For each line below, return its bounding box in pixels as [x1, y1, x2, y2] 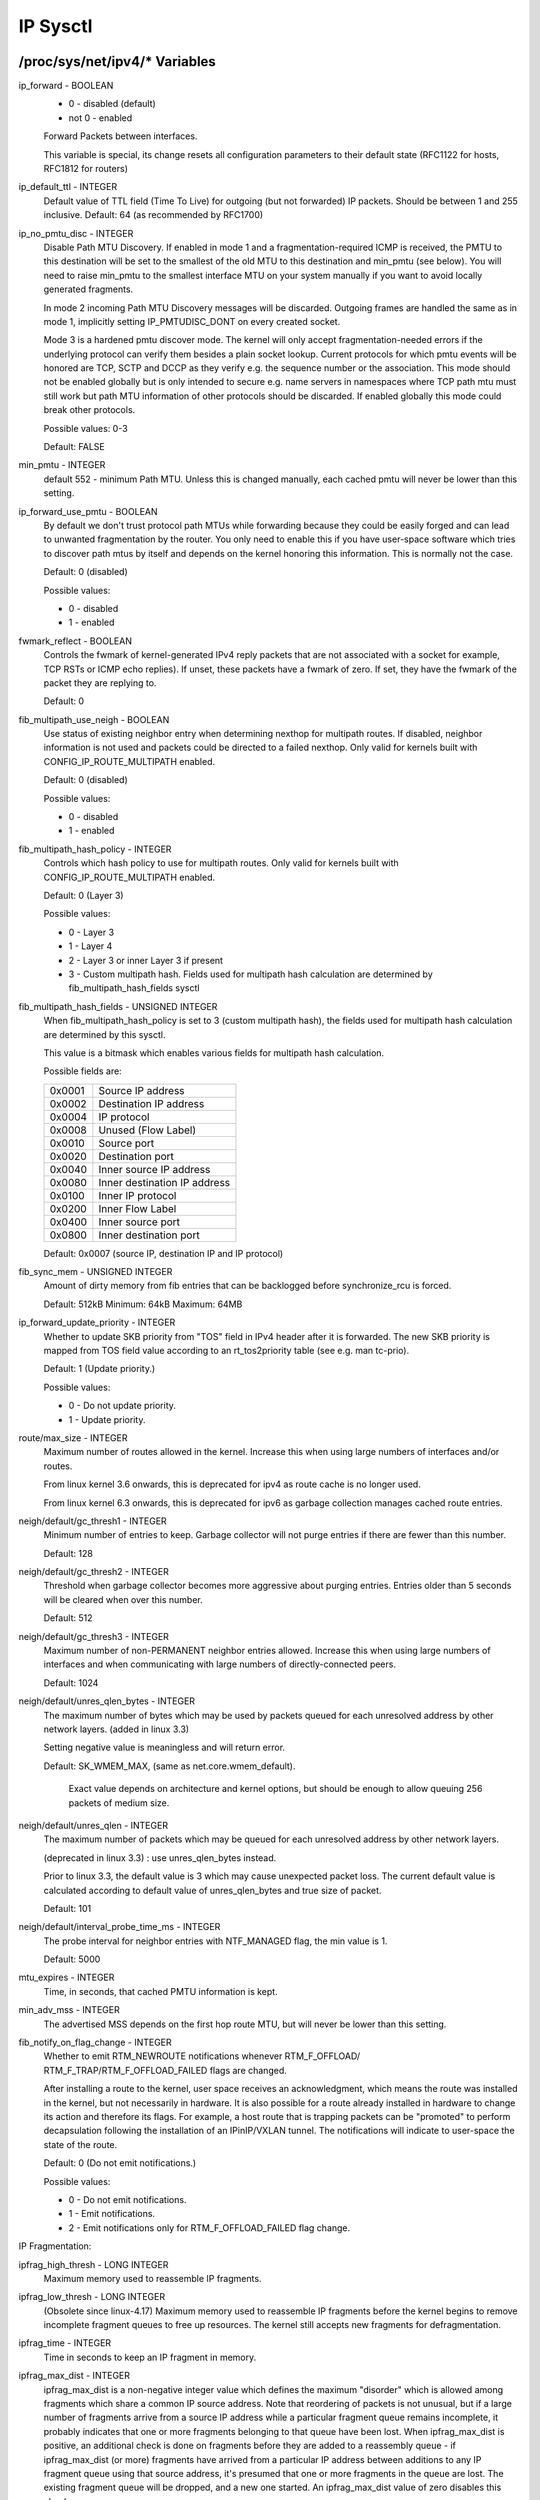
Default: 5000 [43, 1953, 101, 1965]
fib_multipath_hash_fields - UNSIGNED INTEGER [18, 1000, 218, 1012]
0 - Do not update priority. [68, 1400, 177, 1412]
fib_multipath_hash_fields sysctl [68, 982, 200, 994]
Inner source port [98, 1215, 180, 1229]
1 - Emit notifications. [68, 2208, 155, 2220]
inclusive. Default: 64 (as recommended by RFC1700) [43, 209, 264, 221]
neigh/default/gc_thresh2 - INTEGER [18, 1566, 169, 1578]
